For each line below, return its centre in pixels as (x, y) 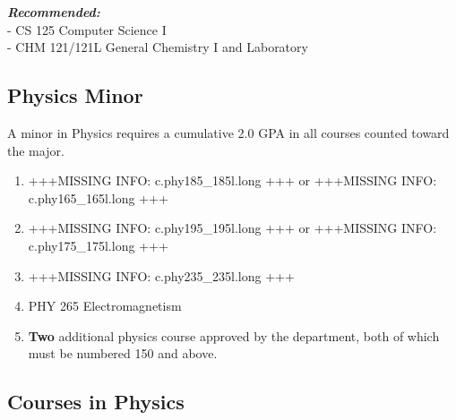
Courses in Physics (96, 402)
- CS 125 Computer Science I (87, 29)
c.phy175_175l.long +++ (98, 245)
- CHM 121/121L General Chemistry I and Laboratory (158, 47)
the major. (36, 150)
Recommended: (54, 12)
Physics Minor (75, 95)
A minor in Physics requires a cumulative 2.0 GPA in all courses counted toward (228, 132)
